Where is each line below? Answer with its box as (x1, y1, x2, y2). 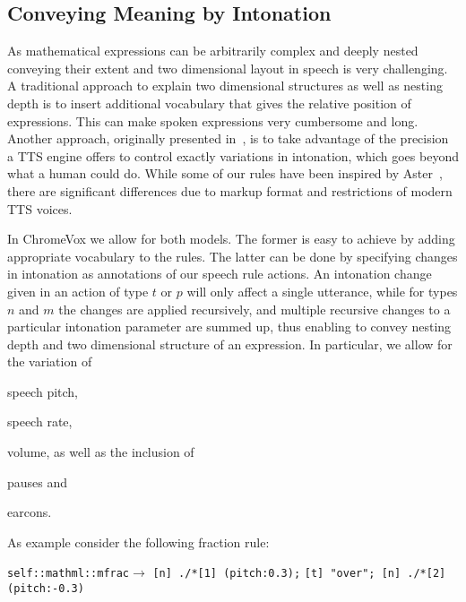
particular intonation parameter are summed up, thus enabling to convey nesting (7, 317, 452, 336)
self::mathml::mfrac (7, 567, 130, 580)
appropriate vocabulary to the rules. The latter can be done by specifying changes (7, 246, 458, 265)
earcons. (7, 503, 52, 521)
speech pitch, (7, 382, 79, 400)
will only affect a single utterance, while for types (186, 281, 458, 300)
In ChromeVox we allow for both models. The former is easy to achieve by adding (7, 229, 455, 248)
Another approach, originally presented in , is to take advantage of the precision (7, 129, 449, 148)
